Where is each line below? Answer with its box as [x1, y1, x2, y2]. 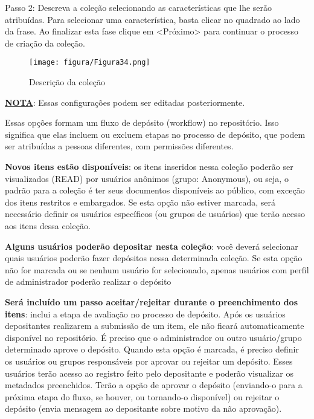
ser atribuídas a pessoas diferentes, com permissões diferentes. [5, 140, 234, 152]
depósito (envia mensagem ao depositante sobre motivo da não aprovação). [5, 402, 282, 415]
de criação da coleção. [5, 36, 86, 49]
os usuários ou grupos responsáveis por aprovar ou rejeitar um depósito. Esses [5, 354, 293, 367]
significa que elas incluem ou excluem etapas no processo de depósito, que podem [5, 128, 306, 140]
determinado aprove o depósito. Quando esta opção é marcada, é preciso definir [5, 343, 299, 356]
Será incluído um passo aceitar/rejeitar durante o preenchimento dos [5, 295, 298, 308]
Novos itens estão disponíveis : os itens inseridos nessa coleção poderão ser [5, 160, 293, 172]
